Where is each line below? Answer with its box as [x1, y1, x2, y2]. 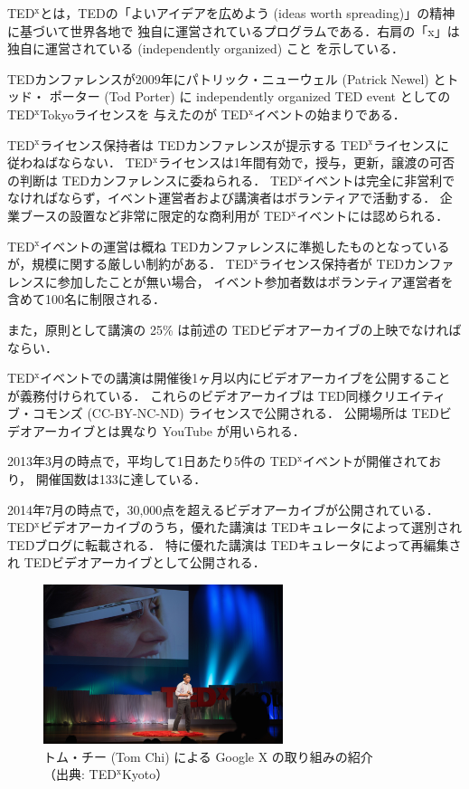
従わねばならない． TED [7, 153, 154, 172]
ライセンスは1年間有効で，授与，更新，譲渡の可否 [157, 153, 455, 172]
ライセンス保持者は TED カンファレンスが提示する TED [40, 135, 369, 154]
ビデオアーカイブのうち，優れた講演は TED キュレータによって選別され [40, 518, 463, 537]
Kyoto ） [121, 765, 169, 784]
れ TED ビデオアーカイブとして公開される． [7, 553, 266, 572]
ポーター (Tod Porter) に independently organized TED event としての [49, 87, 451, 106]
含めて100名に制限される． [7, 290, 165, 309]
